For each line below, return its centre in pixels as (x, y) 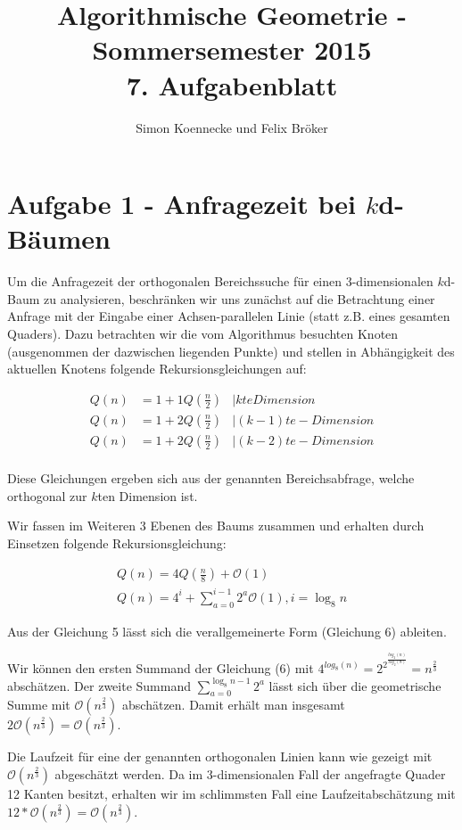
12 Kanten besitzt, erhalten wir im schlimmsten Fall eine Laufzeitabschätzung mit (231, 793)
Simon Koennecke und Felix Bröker (232, 127)
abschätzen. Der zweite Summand (99, 685)
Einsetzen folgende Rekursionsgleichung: (117, 542)
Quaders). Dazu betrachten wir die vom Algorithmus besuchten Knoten (203, 333)
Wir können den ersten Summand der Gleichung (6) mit (161, 668)
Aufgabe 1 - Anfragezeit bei (181, 204)
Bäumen (59, 238)
